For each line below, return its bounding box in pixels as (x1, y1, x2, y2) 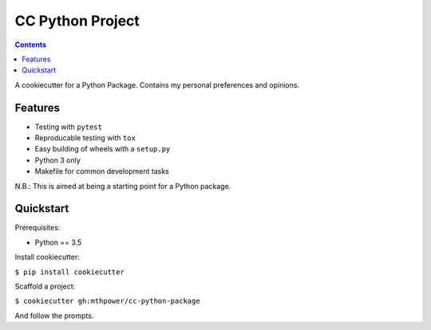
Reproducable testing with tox (34, 133, 136, 143)
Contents (14, 40, 47, 49)
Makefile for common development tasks (34, 167, 169, 176)
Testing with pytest (34, 122, 103, 132)
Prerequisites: (14, 223, 61, 233)
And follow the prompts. (14, 311, 94, 320)
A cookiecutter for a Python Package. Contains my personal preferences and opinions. (14, 80, 299, 89)
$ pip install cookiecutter (14, 267, 125, 277)
